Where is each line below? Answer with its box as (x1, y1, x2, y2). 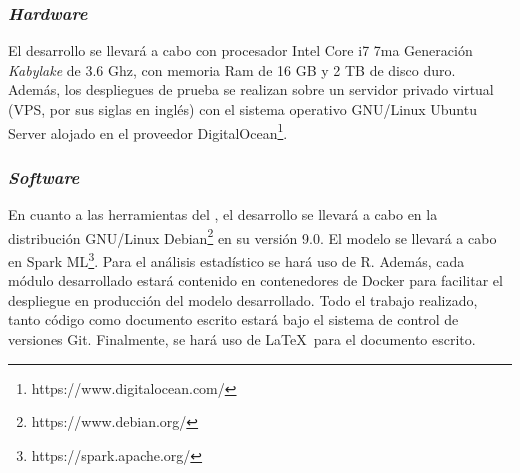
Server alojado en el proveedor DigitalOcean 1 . (8, 119, 288, 143)
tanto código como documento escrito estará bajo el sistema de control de (8, 309, 459, 330)
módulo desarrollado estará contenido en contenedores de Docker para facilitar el (8, 270, 503, 291)
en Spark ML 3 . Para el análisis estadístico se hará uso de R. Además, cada (8, 247, 465, 271)
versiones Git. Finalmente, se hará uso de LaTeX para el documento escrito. (8, 328, 476, 349)
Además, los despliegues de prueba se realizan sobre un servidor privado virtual (8, 79, 494, 100)
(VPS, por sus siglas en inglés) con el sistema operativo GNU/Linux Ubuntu (8, 99, 477, 119)
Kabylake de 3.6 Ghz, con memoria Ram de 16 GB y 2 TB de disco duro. (8, 59, 456, 80)
